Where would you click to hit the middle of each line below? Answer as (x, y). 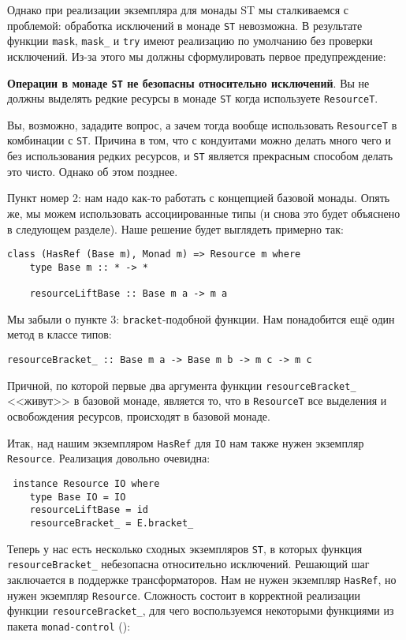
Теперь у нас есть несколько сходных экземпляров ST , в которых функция (185, 548)
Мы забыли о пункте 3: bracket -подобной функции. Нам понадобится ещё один (201, 318)
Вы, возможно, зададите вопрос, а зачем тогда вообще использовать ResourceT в (202, 124)
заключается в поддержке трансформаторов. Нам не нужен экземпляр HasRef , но (202, 579)
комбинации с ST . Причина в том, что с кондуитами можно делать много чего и (199, 140)
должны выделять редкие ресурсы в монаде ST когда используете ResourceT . (193, 98)
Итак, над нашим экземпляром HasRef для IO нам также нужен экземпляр (186, 442)
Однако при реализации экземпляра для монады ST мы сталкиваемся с (178, 9)
